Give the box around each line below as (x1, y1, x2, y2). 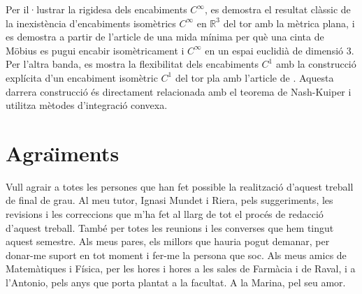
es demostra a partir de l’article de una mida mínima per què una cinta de (6, 29, 324, 44)
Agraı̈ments (6, 138, 120, 167)
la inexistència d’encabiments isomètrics (6, 15, 176, 30)
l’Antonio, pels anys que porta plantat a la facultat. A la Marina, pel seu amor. (6, 275, 346, 290)
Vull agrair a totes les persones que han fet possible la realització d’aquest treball (6, 179, 354, 193)
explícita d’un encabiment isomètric (6, 70, 158, 84)
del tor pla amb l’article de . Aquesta (175, 70, 334, 84)
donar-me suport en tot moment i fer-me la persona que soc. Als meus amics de (6, 247, 347, 262)
